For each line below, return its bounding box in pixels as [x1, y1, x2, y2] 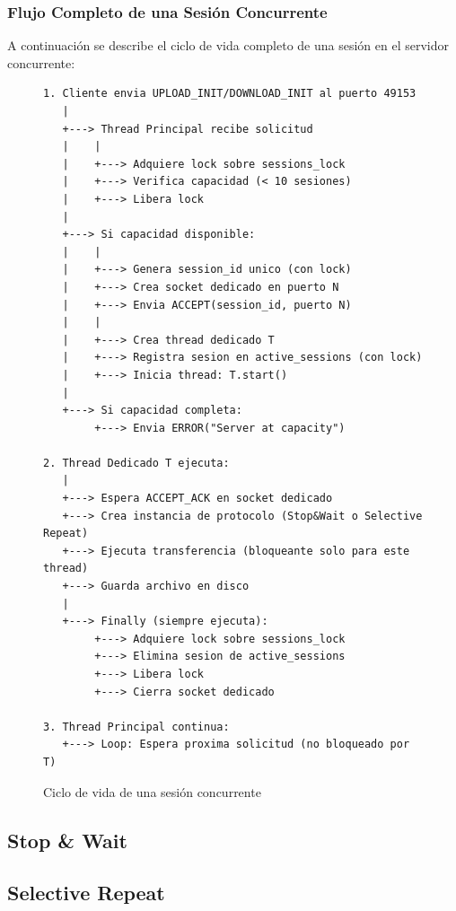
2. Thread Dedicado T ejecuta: [43, 456, 230, 469]
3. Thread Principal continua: [43, 720, 230, 733]
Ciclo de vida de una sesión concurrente [43, 782, 261, 801]
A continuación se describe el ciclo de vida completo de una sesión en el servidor [7, 36, 449, 55]
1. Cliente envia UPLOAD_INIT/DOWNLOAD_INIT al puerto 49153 [43, 87, 417, 101]
